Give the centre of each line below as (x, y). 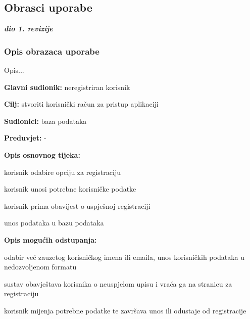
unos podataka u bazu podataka (54, 223)
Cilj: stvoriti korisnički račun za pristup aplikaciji (81, 104)
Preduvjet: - (25, 138)
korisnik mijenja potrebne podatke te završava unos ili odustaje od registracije (125, 310)
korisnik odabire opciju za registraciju (62, 172)
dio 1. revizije (29, 29)
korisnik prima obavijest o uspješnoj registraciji (77, 206)
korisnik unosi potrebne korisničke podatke (70, 189)
